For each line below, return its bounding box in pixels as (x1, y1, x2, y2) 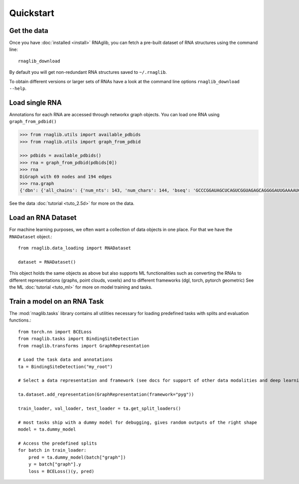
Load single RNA (9, 98, 62, 107)
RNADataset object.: (9, 233, 52, 239)
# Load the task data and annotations (18, 357, 113, 362)
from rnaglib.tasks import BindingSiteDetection (18, 336, 139, 341)
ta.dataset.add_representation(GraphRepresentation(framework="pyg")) (18, 392, 194, 397)
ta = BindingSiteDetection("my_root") (18, 364, 113, 369)
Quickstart (9, 7, 55, 18)
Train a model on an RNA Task (9, 297, 104, 306)
